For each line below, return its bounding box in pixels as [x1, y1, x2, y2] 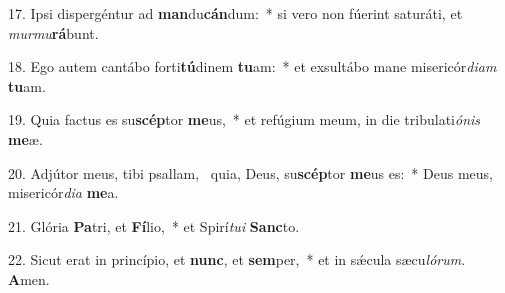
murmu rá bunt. [8, 22, 99, 43]
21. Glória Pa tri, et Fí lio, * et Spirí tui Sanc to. [8, 215, 300, 236]
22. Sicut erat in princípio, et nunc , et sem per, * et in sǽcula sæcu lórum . [8, 249, 466, 270]
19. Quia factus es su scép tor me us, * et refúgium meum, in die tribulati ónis [8, 109, 481, 130]
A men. [8, 268, 50, 289]
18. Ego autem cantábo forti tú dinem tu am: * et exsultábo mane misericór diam [8, 56, 497, 77]
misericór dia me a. [8, 182, 119, 203]
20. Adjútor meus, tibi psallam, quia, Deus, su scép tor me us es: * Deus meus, [8, 162, 493, 183]
